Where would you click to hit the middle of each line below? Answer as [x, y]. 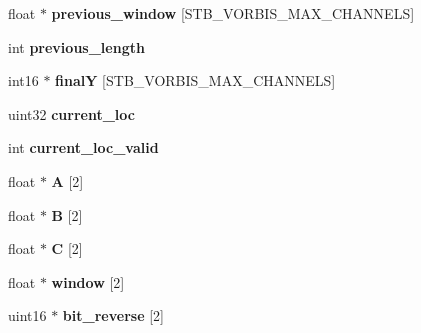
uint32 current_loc [71, 113]
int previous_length [76, 46]
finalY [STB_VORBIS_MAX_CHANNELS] [195, 80]
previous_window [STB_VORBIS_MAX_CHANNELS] [233, 13]
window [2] [88, 281]
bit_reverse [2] [113, 315]
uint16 [27, 315]
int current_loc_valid [83, 147]
